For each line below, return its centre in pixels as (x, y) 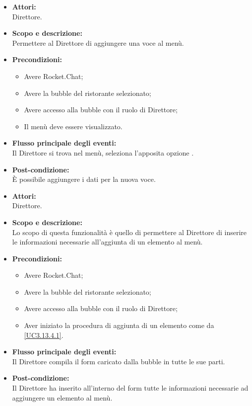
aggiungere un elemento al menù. (62, 397)
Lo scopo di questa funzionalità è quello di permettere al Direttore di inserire (129, 232)
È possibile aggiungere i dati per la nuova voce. (84, 179)
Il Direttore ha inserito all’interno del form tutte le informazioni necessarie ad (130, 388)
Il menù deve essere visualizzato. (73, 126)
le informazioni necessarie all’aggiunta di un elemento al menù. (107, 242)
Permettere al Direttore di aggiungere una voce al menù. (98, 42)
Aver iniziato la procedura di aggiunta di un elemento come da (119, 325)
